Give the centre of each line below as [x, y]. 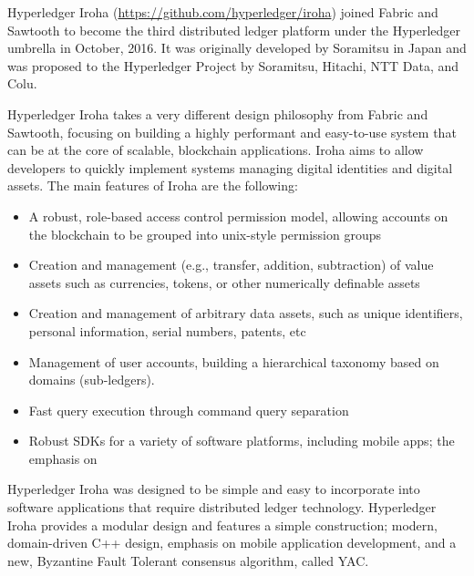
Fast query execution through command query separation [189, 410]
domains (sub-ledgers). [92, 380]
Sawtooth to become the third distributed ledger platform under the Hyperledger [234, 30]
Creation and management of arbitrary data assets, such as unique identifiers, [246, 313]
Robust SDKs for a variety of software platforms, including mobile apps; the [242, 441]
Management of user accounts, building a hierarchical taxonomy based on [234, 361]
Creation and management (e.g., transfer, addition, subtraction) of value [231, 265]
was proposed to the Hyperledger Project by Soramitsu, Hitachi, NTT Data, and [233, 65]
